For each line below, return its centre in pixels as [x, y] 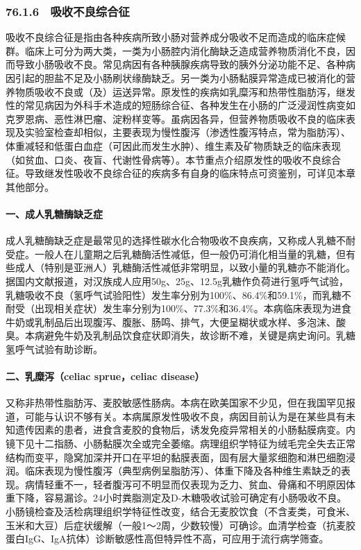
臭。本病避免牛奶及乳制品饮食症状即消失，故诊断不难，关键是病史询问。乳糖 [180, 335]
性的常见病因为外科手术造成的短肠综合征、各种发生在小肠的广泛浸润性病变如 [180, 105]
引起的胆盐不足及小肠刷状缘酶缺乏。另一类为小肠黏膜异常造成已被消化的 [180, 78]
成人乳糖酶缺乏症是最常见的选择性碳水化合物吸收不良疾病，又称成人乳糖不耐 [180, 240]
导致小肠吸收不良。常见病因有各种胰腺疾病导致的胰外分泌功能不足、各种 [180, 64]
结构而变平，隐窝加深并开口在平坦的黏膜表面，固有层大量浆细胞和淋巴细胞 [176, 457]
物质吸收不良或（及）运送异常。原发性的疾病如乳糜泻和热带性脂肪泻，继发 [185, 91]
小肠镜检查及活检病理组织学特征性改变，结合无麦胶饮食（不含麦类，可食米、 [180, 512]
